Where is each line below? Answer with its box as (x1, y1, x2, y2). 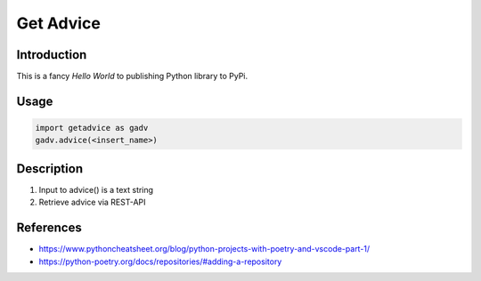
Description (16, 161, 84, 176)
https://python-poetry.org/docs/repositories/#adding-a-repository (38, 256, 282, 267)
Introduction (16, 47, 87, 62)
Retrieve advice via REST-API (38, 197, 146, 208)
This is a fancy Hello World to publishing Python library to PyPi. (16, 71, 249, 82)
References (16, 221, 82, 236)
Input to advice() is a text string (38, 184, 154, 195)
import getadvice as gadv (35, 123, 149, 133)
